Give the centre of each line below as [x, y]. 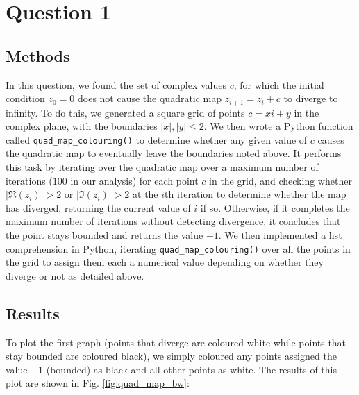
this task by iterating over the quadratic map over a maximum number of [162, 167]
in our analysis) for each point [134, 180]
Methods [38, 55]
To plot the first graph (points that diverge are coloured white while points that [176, 342]
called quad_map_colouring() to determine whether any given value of [157, 139]
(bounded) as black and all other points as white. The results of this [191, 369]
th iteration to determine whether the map [256, 194]
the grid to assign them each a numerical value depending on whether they [165, 262]
